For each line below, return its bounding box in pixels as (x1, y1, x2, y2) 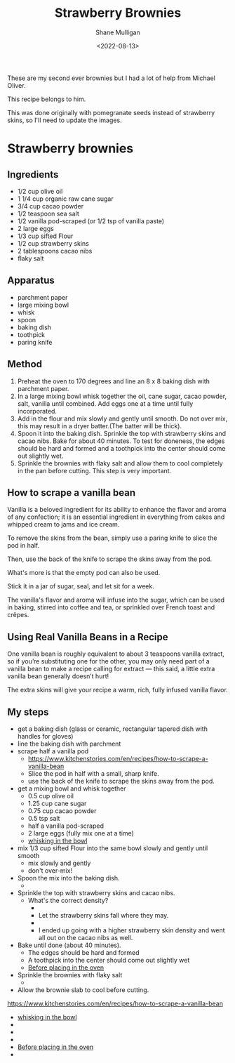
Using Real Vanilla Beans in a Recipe (7, 630, 168, 643)
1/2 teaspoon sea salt (17, 209, 79, 218)
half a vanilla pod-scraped (27, 821, 104, 830)
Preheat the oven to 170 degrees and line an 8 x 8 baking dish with (17, 377, 210, 385)
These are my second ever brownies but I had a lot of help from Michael (7, 74, 215, 82)
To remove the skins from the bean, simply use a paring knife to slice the (7, 534, 217, 542)
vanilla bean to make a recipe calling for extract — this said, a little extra (7, 665, 215, 673)
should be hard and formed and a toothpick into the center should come (17, 444, 226, 452)
